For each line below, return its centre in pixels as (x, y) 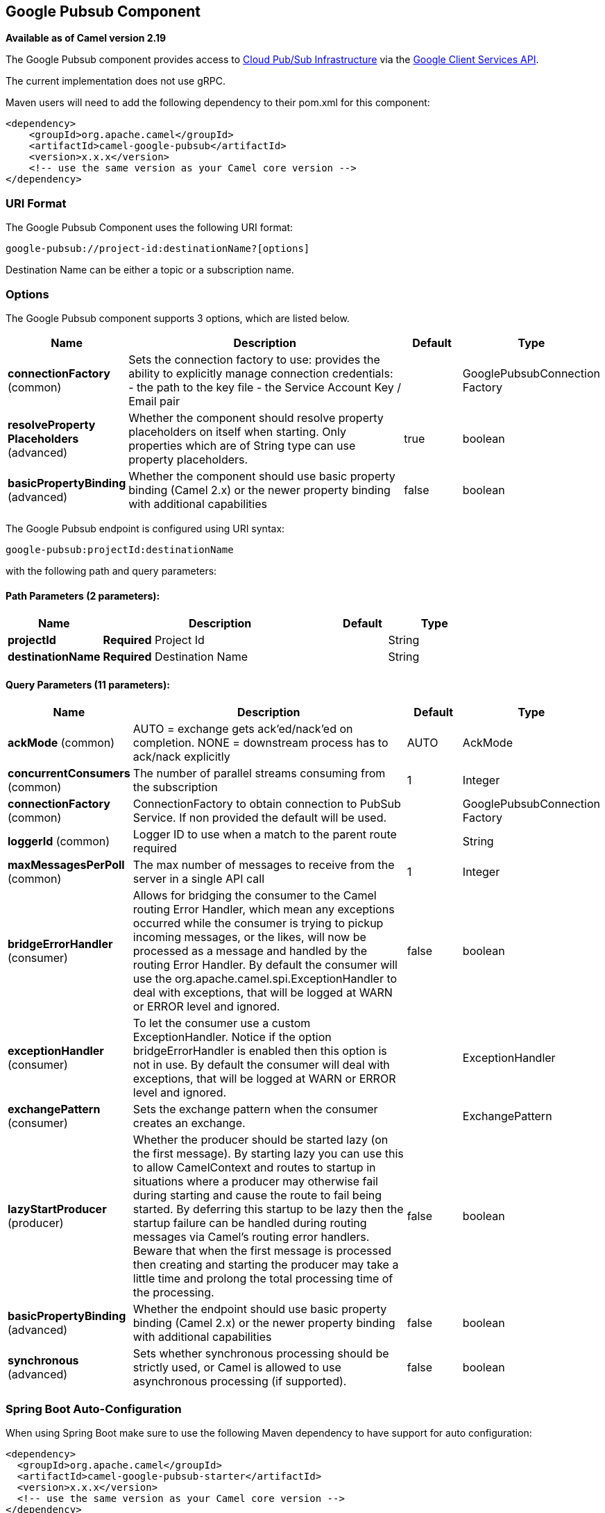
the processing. (173, 1293)
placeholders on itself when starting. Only (237, 431)
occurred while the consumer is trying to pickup (258, 923)
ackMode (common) (61, 743)
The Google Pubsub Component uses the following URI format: (150, 228)
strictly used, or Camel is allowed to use (237, 1368)
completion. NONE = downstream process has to (261, 743)
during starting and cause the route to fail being (257, 1195)
